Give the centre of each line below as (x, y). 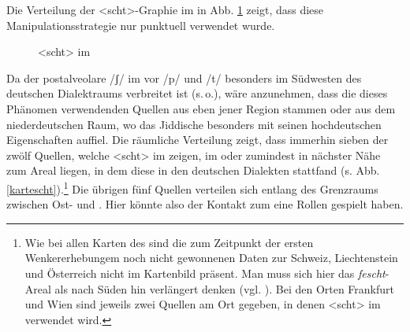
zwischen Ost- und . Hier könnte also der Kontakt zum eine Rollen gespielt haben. (205, 204)
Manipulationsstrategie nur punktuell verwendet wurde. (141, 25)
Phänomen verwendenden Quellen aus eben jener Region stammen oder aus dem (201, 108)
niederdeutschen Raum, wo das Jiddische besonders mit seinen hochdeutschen (194, 124)
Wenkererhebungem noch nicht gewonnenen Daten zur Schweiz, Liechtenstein (211, 258)
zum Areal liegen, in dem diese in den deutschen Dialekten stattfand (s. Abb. (193, 170)
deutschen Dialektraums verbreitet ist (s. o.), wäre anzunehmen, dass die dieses (197, 93)
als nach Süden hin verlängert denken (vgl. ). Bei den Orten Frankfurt (225, 288)
